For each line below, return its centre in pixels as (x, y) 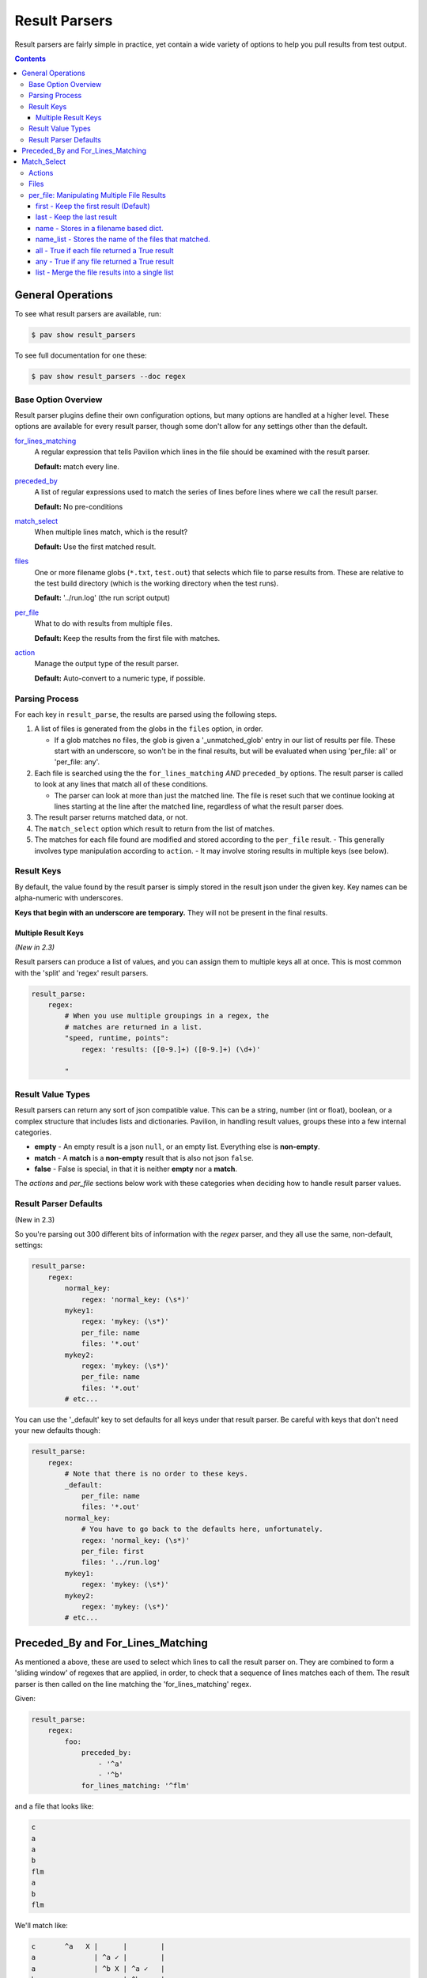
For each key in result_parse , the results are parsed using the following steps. (146, 714)
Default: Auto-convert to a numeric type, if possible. (120, 678)
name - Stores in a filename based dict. (100, 228)
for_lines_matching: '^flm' (135, 1786)
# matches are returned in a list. (134, 1027)
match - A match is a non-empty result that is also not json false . (144, 1158)
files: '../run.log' (121, 1562)
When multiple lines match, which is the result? (111, 532)
